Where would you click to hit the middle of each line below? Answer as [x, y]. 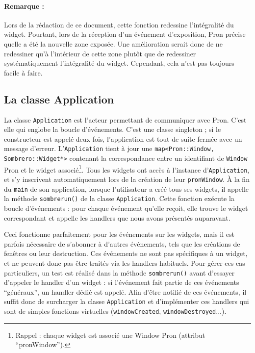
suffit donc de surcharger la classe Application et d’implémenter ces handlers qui [127, 301]
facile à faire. [23, 72]
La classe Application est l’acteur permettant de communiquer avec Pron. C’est [125, 119]
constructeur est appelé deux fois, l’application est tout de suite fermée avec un [123, 139]
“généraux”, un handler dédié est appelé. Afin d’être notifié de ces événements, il [125, 291]
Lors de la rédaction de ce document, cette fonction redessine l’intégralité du [119, 24]
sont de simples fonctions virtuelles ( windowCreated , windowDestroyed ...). [115, 311]
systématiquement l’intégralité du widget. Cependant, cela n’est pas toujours [119, 63]
